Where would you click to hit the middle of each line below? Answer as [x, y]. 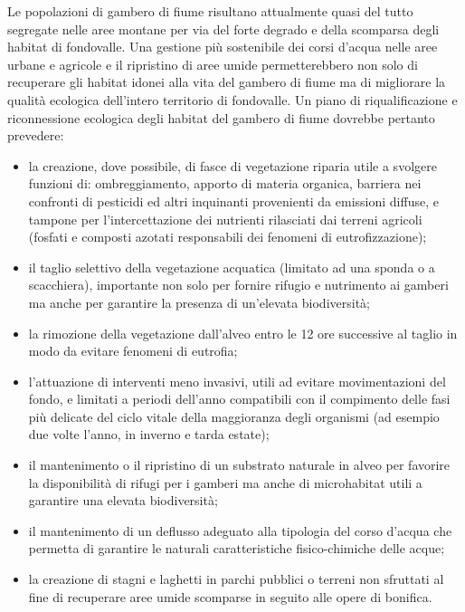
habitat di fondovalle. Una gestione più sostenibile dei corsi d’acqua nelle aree [223, 47]
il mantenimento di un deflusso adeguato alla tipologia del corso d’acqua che [240, 530]
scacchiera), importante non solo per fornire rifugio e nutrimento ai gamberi [238, 285]
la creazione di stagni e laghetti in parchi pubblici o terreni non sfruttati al [236, 579]
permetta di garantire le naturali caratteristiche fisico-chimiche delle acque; [237, 548]
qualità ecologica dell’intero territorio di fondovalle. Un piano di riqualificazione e [232, 99]
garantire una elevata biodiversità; [123, 500]
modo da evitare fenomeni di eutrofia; [133, 351]
